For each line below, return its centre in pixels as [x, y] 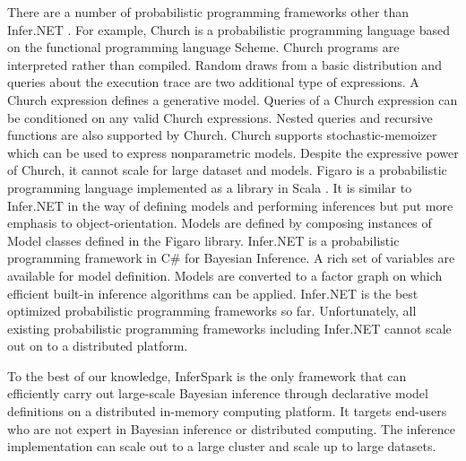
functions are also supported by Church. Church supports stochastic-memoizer [222, 135]
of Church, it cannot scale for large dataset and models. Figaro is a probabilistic [227, 170]
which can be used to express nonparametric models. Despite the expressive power [233, 152]
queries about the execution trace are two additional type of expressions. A [213, 82]
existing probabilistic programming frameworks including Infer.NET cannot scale [229, 328]
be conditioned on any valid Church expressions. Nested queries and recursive [220, 117]
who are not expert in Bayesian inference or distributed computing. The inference [231, 428]
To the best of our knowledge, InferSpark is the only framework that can [207, 375]
